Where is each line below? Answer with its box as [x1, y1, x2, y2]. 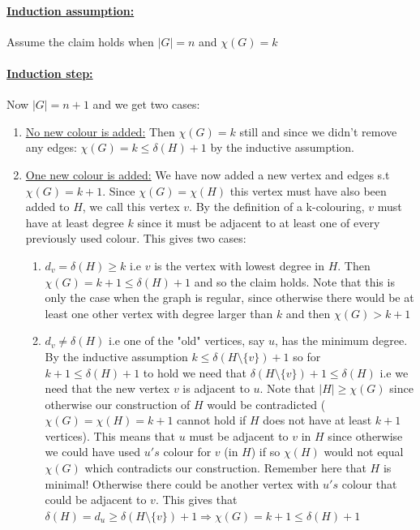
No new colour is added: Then [25, 123, 175, 140]
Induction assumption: [6, 2, 135, 19]
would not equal [324, 443, 404, 460]
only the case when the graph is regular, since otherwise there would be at [45, 289, 414, 306]
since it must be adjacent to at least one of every [137, 213, 380, 231]
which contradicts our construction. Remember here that [84, 459, 366, 476]
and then [285, 304, 331, 321]
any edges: [25, 139, 77, 156]
